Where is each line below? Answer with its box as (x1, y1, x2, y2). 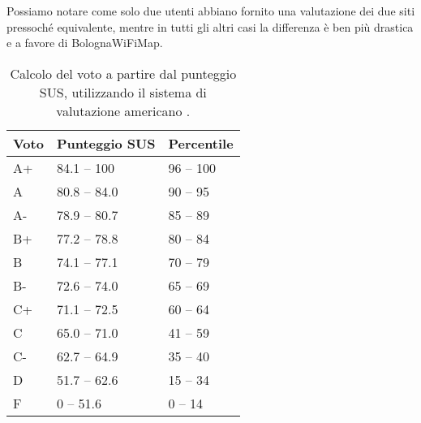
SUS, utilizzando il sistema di (39, 82, 207, 101)
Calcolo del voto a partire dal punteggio (10, 63, 237, 83)
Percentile (168, 133, 234, 153)
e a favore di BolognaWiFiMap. (6, 34, 163, 51)
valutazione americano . (56, 101, 191, 120)
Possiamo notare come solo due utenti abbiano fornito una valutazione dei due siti (6, 2, 415, 19)
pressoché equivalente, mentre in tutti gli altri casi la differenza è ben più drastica (6, 18, 414, 35)
